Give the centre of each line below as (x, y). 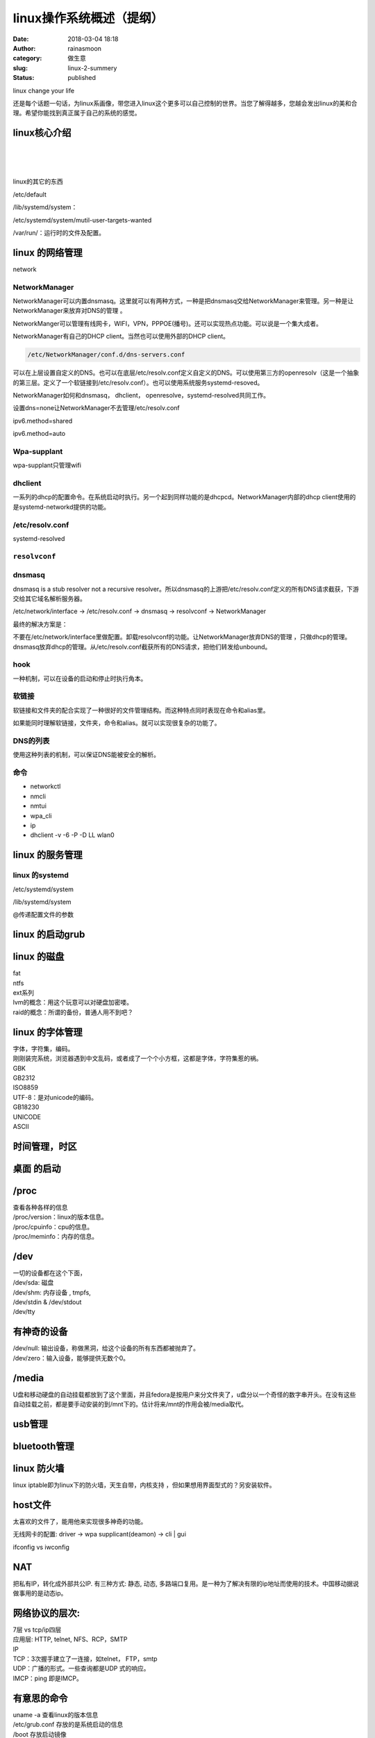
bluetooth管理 (43, 1446)
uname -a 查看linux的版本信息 (56, 1714)
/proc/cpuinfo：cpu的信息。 (53, 1226)
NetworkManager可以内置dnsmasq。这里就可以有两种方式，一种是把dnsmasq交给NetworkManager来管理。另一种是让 (183, 301)
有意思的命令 (40, 1698)
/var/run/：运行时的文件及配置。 (59, 232)
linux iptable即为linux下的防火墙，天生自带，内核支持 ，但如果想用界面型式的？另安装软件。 (144, 1485)
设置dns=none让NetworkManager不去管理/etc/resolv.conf (96, 408)
